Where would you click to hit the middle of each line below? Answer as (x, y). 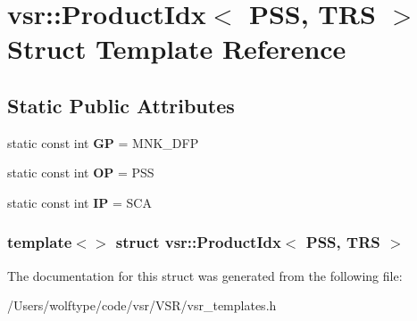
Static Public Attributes (121, 105)
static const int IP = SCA (79, 202)
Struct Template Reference (177, 49)
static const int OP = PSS (81, 173)
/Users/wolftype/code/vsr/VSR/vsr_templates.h (142, 305)
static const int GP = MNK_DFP (103, 142)
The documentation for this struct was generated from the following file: (205, 275)
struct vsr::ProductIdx (198, 242)
